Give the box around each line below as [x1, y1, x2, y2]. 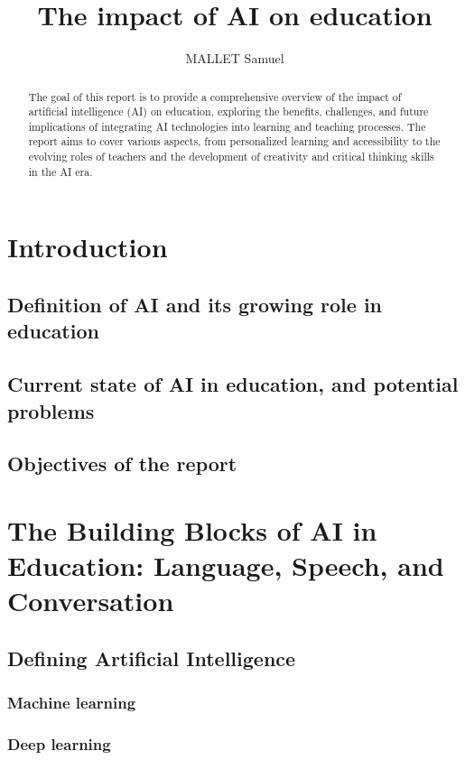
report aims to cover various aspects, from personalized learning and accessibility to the [28, 134, 441, 149]
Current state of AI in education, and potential [7, 370, 459, 398]
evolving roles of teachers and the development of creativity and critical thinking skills [28, 149, 434, 164]
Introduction [7, 228, 168, 265]
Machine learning [7, 691, 136, 714]
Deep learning [7, 733, 111, 755]
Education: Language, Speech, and [7, 547, 444, 584]
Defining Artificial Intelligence [7, 644, 296, 672]
